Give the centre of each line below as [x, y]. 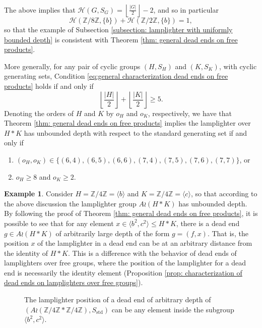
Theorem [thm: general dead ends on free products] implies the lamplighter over [127, 123]
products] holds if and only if [49, 86]
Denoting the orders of [39, 113]
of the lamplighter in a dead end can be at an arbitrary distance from [145, 243]
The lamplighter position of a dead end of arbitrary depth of [118, 299]
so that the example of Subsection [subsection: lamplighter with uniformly [118, 29]
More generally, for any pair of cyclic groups [72, 66]
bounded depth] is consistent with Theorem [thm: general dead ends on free [121, 39]
